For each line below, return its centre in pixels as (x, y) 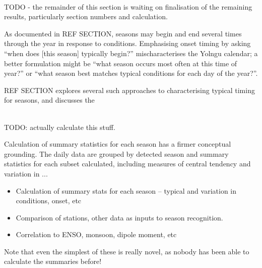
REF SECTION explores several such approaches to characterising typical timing (129, 90)
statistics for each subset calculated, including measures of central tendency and (127, 164)
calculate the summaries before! (53, 261)
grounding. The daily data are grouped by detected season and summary (116, 153)
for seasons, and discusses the (49, 100)
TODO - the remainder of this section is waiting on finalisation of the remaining (128, 6)
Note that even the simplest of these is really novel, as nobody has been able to (127, 251)
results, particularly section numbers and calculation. (86, 16)
